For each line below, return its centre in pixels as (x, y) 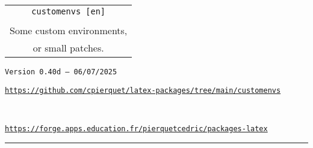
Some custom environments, (69, 30)
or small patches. (68, 48)
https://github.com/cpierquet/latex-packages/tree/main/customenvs (143, 90)
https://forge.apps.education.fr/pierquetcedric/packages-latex (136, 129)
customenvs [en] (69, 11)
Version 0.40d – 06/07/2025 (61, 72)
